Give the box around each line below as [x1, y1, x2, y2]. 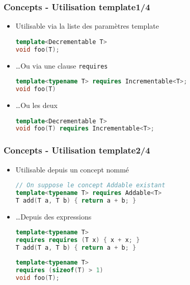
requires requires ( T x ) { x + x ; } [15, 236, 140, 244]
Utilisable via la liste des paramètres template [15, 20, 159, 31]
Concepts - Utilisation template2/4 [4, 144, 150, 157]
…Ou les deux [15, 99, 58, 110]
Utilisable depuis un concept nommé [15, 164, 129, 174]
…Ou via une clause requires [15, 60, 108, 71]
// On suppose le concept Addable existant [15, 182, 166, 189]
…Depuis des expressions [15, 211, 92, 222]
